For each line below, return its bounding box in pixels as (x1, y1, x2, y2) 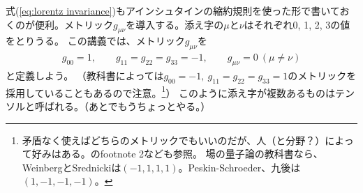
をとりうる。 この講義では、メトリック (6, 33, 185, 48)
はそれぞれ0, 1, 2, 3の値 (244, 17, 350, 31)
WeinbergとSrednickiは (22, 160, 121, 174)
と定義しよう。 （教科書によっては (6, 68, 164, 83)
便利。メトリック (34, 17, 113, 31)
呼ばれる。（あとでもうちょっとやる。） (34, 99, 211, 114)
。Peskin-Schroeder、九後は (178, 160, 301, 174)
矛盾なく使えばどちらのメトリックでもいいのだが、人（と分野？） (22, 132, 325, 147)
